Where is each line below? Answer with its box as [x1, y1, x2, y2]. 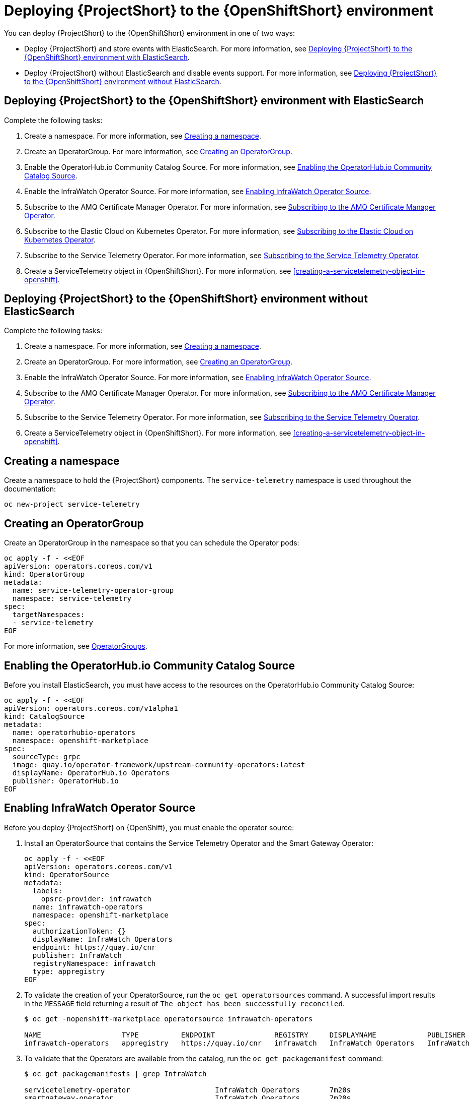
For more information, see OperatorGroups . [4, 642, 147, 651]
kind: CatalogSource [4, 712, 85, 720]
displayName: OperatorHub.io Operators [12, 768, 170, 777]
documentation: [4, 484, 56, 494]
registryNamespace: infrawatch [32, 959, 156, 967]
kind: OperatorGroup [4, 570, 85, 579]
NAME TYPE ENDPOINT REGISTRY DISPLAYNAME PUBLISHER [24, 1030, 465, 1039]
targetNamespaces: [12, 610, 85, 619]
